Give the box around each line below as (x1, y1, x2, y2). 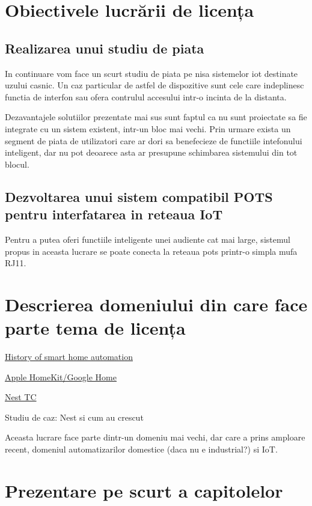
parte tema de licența (5, 315, 186, 340)
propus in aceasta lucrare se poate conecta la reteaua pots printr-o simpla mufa (5, 245, 298, 257)
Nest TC (5, 391, 37, 403)
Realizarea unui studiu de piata (5, 38, 204, 57)
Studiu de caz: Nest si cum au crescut (5, 410, 144, 423)
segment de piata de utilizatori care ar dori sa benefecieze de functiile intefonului (5, 134, 302, 147)
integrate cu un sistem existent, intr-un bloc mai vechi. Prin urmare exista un (5, 122, 291, 135)
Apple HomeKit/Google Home (5, 370, 117, 383)
